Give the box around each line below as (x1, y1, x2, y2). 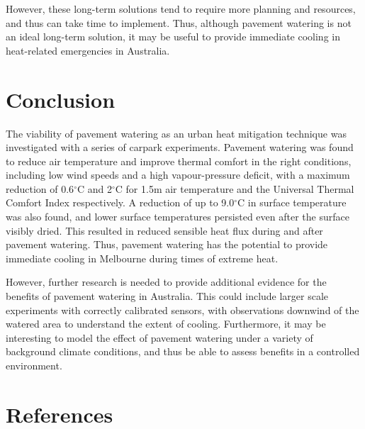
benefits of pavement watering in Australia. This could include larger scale (6, 289, 329, 303)
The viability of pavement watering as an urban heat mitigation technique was (6, 126, 347, 140)
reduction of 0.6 (6, 181, 74, 196)
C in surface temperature (237, 195, 347, 210)
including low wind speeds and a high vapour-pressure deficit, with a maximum (6, 167, 350, 182)
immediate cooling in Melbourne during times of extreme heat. (6, 250, 279, 265)
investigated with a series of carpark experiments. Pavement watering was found (6, 140, 354, 155)
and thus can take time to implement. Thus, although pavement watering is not (6, 15, 352, 30)
